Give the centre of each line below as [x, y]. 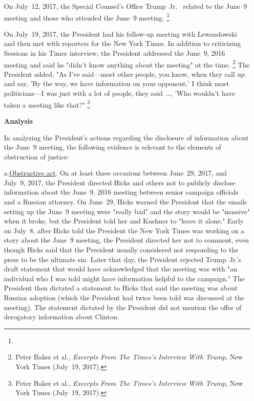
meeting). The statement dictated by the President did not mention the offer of [123, 307]
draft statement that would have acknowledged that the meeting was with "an [121, 269]
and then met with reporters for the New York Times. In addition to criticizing [123, 43]
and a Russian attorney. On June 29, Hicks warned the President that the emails [126, 202]
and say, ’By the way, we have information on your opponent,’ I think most [116, 83]
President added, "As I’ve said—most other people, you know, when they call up [125, 74]
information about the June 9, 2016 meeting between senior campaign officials [121, 192]
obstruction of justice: [37, 156]
